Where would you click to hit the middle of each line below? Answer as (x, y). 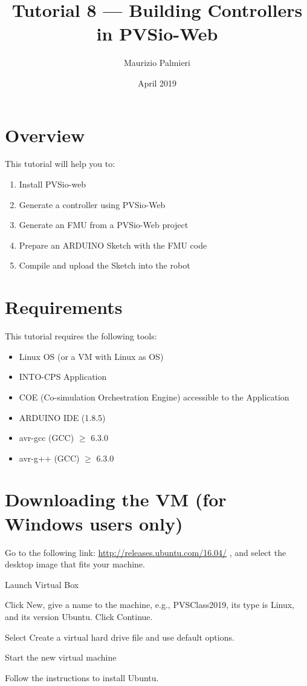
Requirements (64, 307)
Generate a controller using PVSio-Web (92, 204)
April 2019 (157, 83)
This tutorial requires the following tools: (81, 336)
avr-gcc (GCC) (47, 438)
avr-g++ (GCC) (49, 458)
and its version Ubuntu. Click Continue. (79, 616)
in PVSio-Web (157, 34)
